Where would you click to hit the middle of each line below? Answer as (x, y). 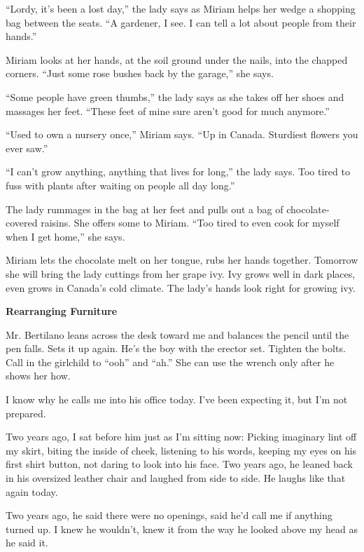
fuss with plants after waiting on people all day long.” (120, 185)
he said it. (27, 543)
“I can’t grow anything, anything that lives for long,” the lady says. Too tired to (178, 171)
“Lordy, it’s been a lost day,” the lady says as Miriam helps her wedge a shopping (181, 8)
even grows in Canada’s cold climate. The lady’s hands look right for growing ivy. (181, 287)
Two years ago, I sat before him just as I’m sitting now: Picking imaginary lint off (181, 437)
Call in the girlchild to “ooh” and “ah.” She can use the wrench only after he (170, 362)
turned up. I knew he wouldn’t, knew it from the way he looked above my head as (182, 529)
